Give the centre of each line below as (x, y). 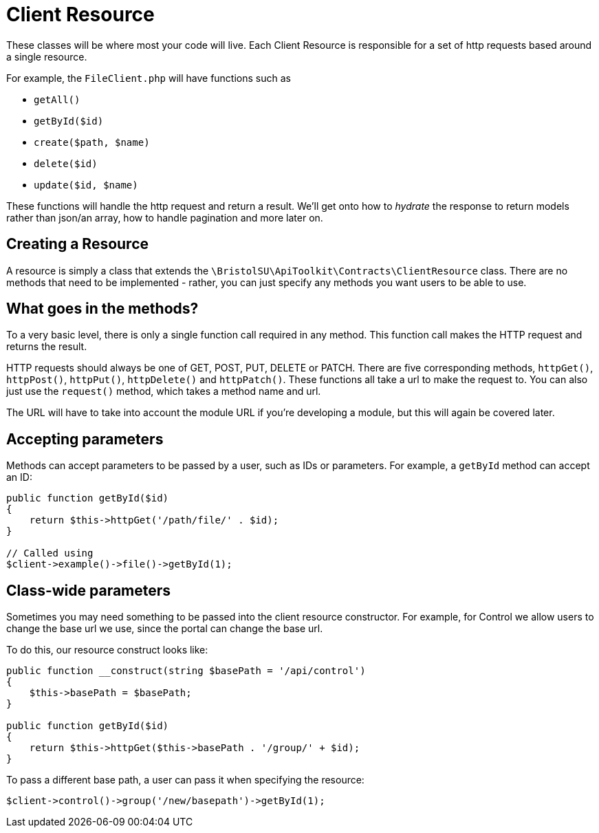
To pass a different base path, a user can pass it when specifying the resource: (185, 780)
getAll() (57, 99)
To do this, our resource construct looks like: (107, 650)
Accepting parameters (85, 439)
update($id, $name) (86, 185)
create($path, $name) (92, 142)
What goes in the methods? (102, 309)
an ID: (19, 477)
